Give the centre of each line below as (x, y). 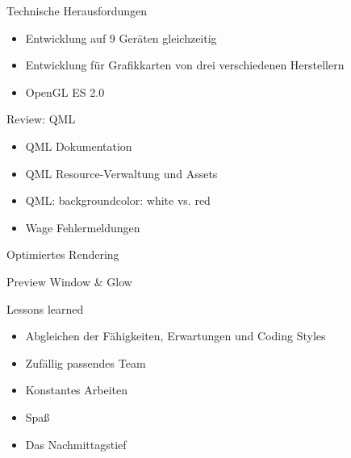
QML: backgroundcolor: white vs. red (118, 200)
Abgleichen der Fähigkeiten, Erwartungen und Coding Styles (175, 336)
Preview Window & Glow (69, 281)
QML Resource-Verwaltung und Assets (121, 173)
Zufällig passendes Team (86, 362)
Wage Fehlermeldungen (83, 227)
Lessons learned (45, 308)
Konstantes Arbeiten (76, 390)
